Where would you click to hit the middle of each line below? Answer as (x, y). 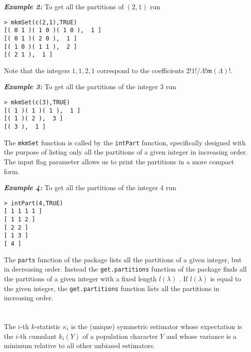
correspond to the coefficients (141, 70)
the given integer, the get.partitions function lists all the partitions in (112, 288)
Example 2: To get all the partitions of (64, 6)
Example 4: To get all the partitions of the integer (81, 187)
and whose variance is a (201, 336)
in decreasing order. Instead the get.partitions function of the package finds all (125, 269)
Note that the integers (37, 70)
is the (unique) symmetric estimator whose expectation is (157, 326)
